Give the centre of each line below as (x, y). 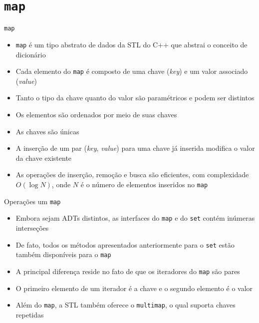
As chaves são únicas (47, 131)
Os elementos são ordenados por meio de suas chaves (96, 114)
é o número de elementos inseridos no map (144, 184)
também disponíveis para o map (63, 254)
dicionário (31, 54)
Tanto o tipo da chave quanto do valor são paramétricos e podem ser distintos (135, 98)
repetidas (30, 314)
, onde (61, 184)
